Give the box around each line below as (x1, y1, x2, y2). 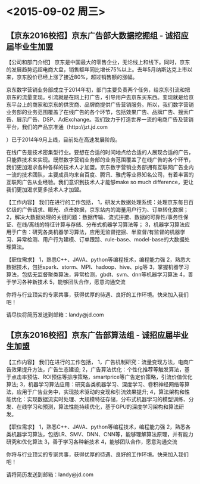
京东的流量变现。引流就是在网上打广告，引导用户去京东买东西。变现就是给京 (6, 94, 194, 101)
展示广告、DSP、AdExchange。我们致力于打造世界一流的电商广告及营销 (16, 116, 194, 123)
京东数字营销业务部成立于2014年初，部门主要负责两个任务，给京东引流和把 (6, 86, 190, 93)
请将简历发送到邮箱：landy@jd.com (6, 471, 94, 478)
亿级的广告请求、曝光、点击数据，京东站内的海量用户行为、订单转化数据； (6, 206, 189, 213)
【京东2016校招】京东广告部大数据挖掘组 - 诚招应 (6, 30, 189, 41)
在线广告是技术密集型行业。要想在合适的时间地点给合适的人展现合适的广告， (6, 149, 194, 156)
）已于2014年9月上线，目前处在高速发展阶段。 (6, 136, 121, 143)
